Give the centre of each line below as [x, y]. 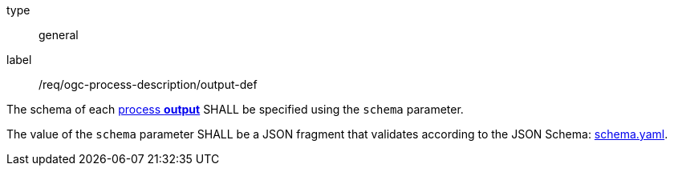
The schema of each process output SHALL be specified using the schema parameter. [235, 109]
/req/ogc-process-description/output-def [148, 84]
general [59, 35]
